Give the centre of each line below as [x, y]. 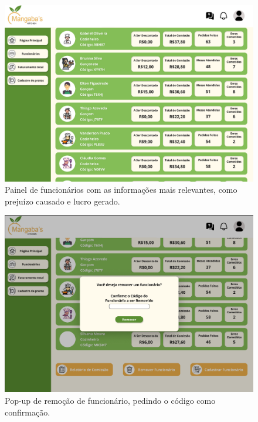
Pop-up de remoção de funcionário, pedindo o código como [110, 400]
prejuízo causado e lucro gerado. [62, 201]
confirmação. [28, 412]
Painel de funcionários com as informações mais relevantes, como [121, 190]
